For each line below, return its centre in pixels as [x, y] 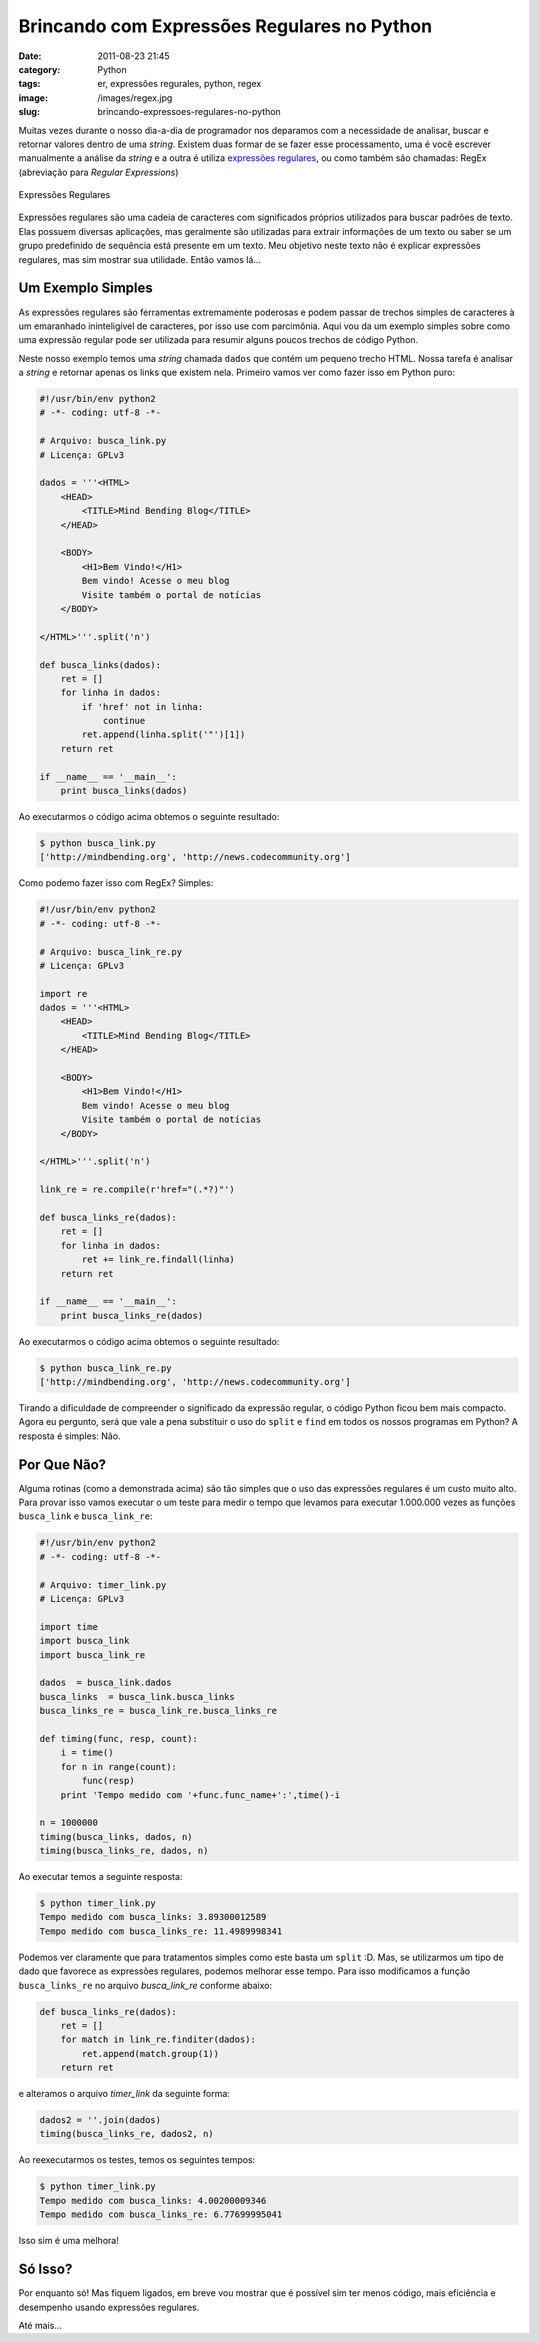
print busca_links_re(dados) [132, 1315]
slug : [29, 112]
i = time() [87, 1753]
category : [39, 69]
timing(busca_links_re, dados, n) [124, 1851]
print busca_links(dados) [124, 791]
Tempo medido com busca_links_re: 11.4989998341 [161, 1931]
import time [69, 1626]
